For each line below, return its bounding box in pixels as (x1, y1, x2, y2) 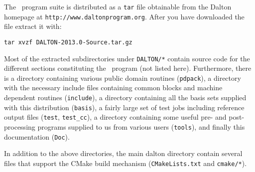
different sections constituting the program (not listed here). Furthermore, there (4, 63, 252, 73)
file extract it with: (4, 21, 62, 31)
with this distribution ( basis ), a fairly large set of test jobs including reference (4, 102, 245, 112)
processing (4, 122, 35, 132)
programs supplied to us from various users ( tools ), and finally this (37, 122, 245, 132)
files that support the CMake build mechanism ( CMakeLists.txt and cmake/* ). (4, 158, 247, 168)
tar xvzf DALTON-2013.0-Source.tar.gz (4, 38, 132, 46)
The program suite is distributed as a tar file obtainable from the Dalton (4, 1, 232, 11)
